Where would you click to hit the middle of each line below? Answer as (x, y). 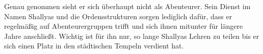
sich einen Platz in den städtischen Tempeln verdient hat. (94, 46)
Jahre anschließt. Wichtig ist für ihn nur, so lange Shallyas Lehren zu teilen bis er (132, 36)
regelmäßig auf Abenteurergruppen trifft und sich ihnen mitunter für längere (124, 26)
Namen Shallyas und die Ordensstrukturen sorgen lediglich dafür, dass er (118, 16)
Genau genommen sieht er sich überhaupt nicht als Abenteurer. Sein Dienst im (127, 6)
